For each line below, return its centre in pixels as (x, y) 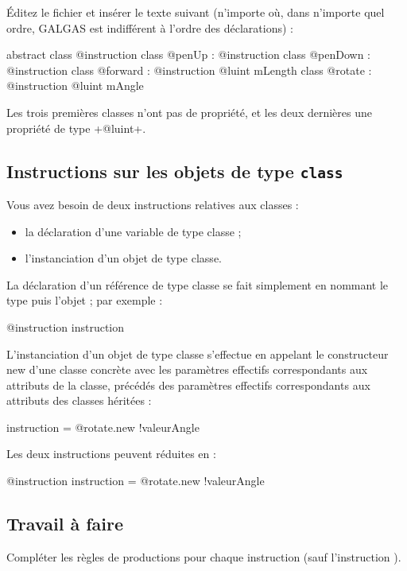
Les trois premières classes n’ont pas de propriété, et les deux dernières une (189, 112)
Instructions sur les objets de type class (175, 171)
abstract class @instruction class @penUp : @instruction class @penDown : (188, 54)
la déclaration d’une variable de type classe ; (133, 231)
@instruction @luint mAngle (75, 85)
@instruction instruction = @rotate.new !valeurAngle (136, 481)
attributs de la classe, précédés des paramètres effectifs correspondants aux (188, 385)
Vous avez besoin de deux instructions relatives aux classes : (153, 204)
